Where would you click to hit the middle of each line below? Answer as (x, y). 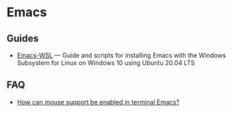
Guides (23, 38)
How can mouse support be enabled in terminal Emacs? (98, 102)
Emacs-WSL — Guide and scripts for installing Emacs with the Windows (121, 55)
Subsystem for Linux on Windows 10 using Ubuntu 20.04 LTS (106, 63)
